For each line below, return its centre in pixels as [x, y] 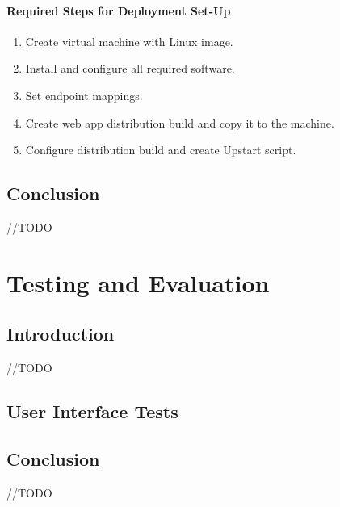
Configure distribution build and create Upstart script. [161, 150]
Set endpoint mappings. [84, 95]
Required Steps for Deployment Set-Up [119, 10]
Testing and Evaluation [138, 282]
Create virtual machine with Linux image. [129, 41]
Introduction [61, 334]
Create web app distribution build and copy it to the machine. [180, 122]
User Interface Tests [92, 411]
